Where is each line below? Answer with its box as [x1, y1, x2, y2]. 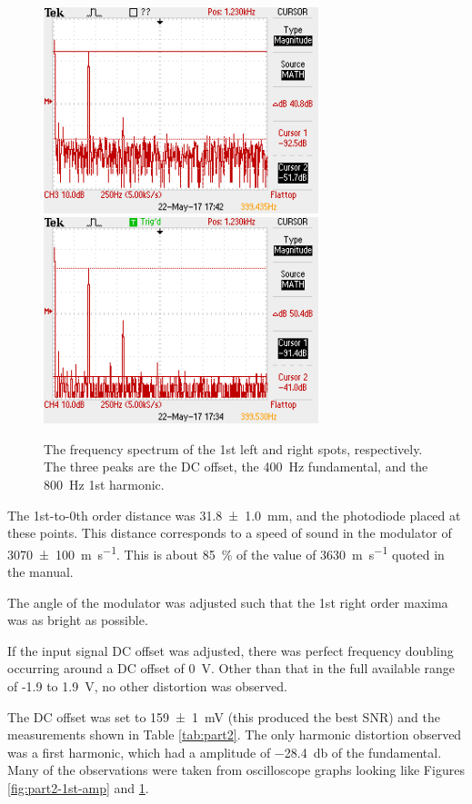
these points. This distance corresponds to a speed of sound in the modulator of [7, 523, 452, 542]
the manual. [7, 561, 74, 581]
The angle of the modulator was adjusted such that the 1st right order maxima [7, 592, 448, 611]
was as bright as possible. [7, 610, 148, 630]
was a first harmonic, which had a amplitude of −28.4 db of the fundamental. [7, 742, 442, 761]
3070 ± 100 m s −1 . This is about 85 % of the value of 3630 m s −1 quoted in [7, 541, 445, 563]
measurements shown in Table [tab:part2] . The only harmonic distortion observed [7, 725, 462, 744]
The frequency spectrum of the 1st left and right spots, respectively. [44, 439, 423, 458]
